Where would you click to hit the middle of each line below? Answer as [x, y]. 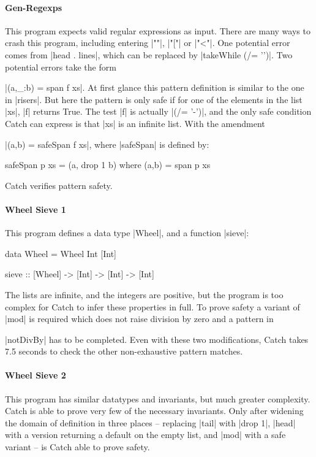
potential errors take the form [61, 67]
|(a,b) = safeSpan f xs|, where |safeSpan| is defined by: [107, 144]
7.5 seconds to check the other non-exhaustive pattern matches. [124, 351]
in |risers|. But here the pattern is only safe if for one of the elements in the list [154, 99]
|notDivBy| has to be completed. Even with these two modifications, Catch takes [157, 339]
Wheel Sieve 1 [36, 209]
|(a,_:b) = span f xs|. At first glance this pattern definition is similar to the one [155, 87]
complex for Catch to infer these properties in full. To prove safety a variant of [152, 306]
